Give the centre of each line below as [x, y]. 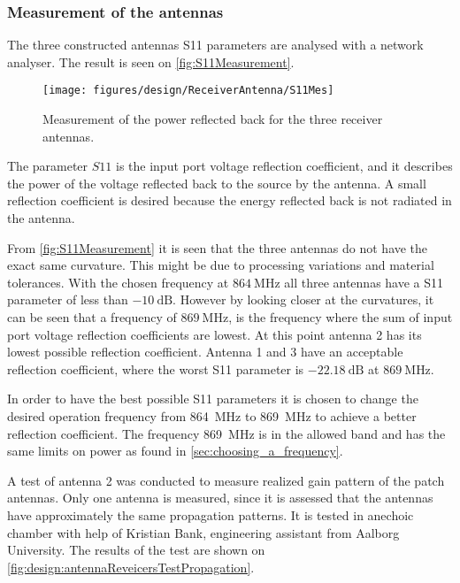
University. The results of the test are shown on [136, 550]
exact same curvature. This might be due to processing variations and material [221, 265]
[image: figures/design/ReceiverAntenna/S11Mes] [188, 91]
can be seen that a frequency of [92, 317]
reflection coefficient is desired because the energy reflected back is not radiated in [230, 200]
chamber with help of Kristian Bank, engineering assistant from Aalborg [203, 532]
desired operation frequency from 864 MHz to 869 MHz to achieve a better [212, 415]
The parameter [48, 166]
